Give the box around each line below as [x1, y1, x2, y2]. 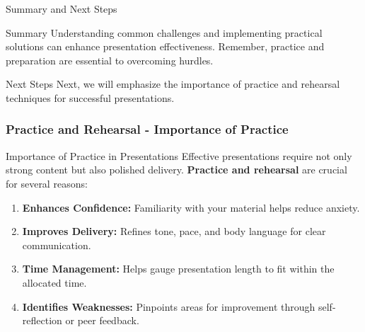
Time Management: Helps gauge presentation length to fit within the [22, 261, 335, 276]
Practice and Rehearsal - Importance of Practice [6, 120, 289, 138]
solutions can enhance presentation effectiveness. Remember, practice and [6, 39, 325, 54]
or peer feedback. [65, 313, 139, 328]
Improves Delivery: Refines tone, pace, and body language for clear [22, 224, 326, 239]
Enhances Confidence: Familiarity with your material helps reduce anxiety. [22, 200, 360, 214]
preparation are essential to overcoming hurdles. [6, 52, 214, 67]
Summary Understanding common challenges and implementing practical [6, 25, 323, 40]
